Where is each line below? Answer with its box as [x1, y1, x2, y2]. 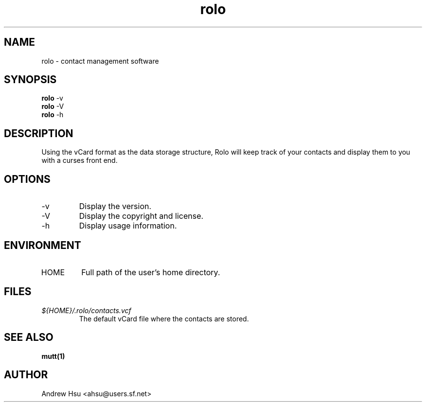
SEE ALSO [4, 331, 53, 344]
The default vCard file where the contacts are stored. [79, 314, 249, 323]
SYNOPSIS [4, 73, 57, 86]
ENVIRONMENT [4, 239, 81, 251]
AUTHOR [4, 369, 48, 381]
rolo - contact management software [41, 56, 159, 65]
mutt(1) [41, 352, 65, 360]
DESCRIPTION [4, 127, 73, 140]
